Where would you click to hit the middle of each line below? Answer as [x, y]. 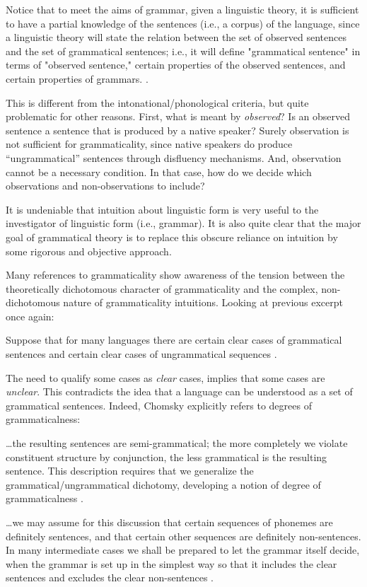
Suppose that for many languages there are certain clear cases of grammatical [174, 340]
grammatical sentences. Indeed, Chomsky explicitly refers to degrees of [159, 405]
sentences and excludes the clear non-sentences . [110, 577]
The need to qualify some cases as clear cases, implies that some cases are [165, 377]
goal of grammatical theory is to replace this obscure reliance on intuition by [172, 237]
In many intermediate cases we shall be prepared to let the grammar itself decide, [183, 550]
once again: [30, 316]
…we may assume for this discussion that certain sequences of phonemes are [169, 522]
